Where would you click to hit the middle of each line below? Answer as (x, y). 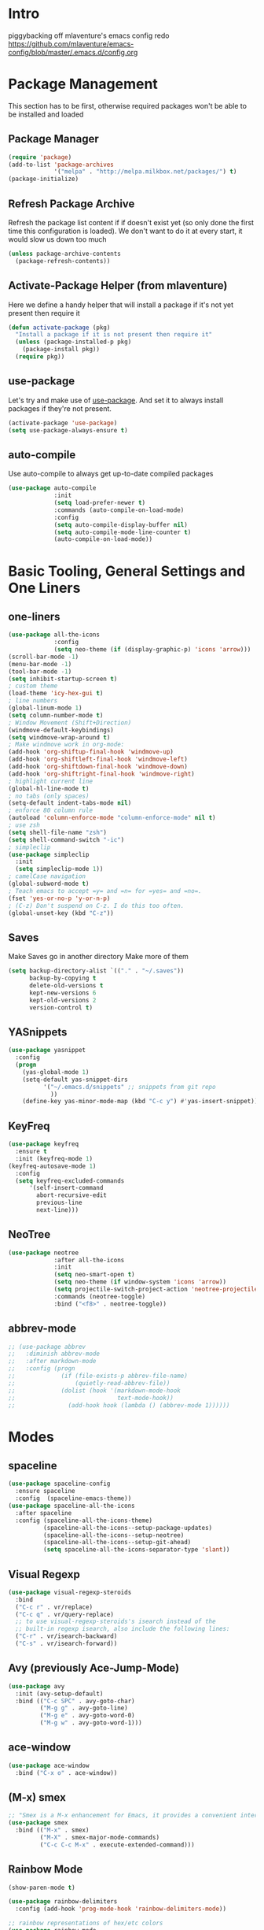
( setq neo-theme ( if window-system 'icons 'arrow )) (140, 1282)
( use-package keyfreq (44, 1144)
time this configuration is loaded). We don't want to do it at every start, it (125, 231)
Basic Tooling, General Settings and (127, 571)
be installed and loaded (46, 114)
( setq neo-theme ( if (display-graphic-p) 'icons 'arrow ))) (152, 650)
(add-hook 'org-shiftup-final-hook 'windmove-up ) (91, 752)
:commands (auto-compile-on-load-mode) (119, 510)
